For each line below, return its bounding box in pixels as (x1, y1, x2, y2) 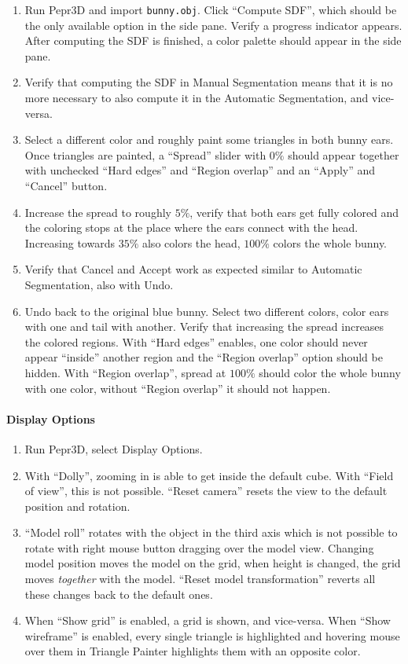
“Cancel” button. (24, 178, 108, 193)
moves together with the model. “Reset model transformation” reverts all (24, 570, 376, 587)
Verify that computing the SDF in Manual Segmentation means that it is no (24, 74, 393, 90)
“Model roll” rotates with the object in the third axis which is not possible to (24, 524, 398, 541)
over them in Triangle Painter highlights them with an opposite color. (24, 643, 361, 659)
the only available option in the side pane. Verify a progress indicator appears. (24, 17, 402, 33)
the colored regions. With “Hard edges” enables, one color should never (24, 333, 368, 350)
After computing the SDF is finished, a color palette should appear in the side (24, 32, 402, 49)
